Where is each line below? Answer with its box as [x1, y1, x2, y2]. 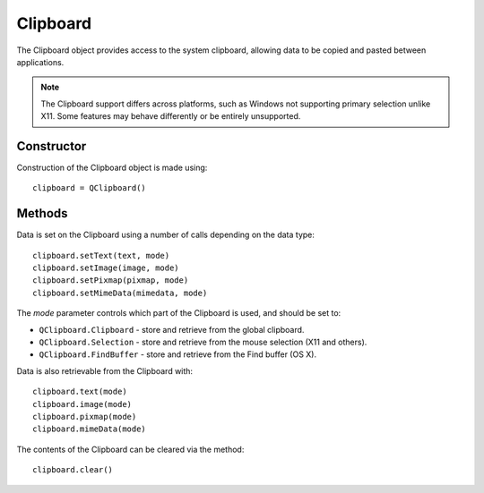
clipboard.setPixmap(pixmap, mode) [32, 276, 189, 285]
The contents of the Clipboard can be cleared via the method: [16, 444, 245, 455]
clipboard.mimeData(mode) [32, 424, 147, 434]
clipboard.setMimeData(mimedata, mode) [32, 287, 208, 298]
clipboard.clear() [32, 465, 114, 475]
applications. [16, 56, 65, 67]
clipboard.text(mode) [32, 387, 127, 397]
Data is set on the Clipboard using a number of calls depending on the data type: [16, 229, 315, 241]
